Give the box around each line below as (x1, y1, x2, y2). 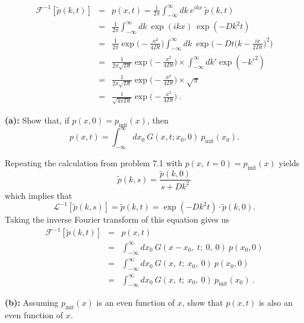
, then (147, 114, 169, 126)
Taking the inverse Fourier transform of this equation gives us (5, 213, 230, 226)
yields (278, 157, 300, 169)
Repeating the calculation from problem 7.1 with (5, 157, 182, 169)
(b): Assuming (5, 296, 59, 309)
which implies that (5, 189, 72, 201)
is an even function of (96, 296, 175, 309)
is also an (258, 296, 293, 309)
